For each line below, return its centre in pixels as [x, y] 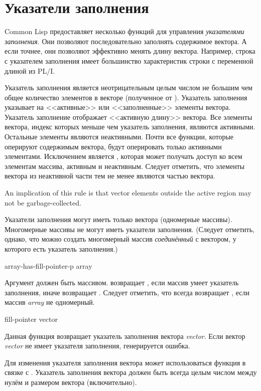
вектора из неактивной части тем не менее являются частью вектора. [110, 176]
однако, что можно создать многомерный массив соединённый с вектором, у [120, 239]
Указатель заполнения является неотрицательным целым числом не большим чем [128, 87]
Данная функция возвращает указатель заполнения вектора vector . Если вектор [125, 336]
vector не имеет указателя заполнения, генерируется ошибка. [97, 346]
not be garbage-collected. [43, 202]
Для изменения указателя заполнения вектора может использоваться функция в [125, 362]
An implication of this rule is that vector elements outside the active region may [128, 193]
